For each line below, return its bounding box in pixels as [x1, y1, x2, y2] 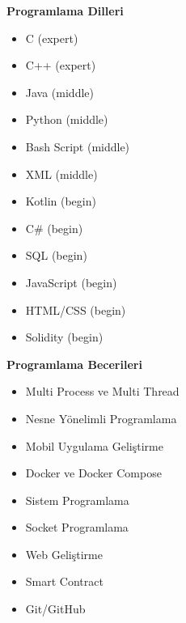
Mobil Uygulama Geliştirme [25, 437, 163, 454]
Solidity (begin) [25, 328, 104, 345]
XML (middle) [25, 165, 98, 182]
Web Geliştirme [25, 545, 103, 562]
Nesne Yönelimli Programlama [25, 409, 177, 426]
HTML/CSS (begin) [25, 301, 126, 318]
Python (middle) [25, 111, 108, 128]
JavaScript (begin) [25, 273, 117, 290]
